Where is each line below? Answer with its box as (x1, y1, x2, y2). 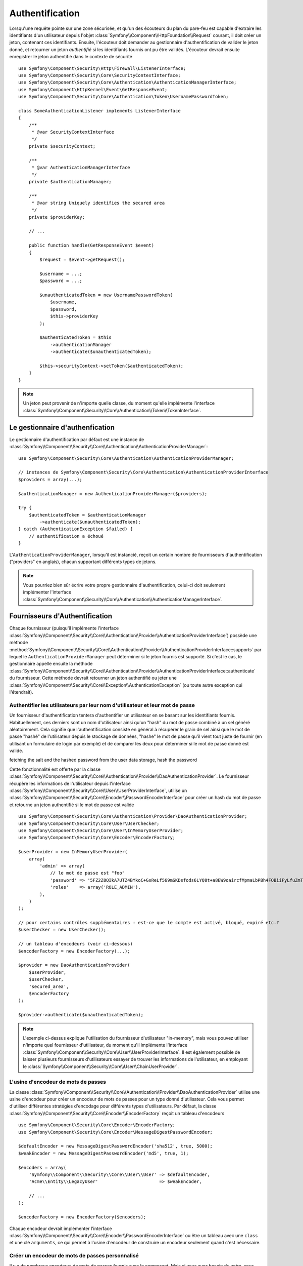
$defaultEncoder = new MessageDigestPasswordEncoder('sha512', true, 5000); (18, 1143, 213, 1149)
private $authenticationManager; (28, 179, 112, 184)
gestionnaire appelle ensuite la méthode (9, 661, 93, 667)
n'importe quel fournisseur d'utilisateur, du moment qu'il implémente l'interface (23, 1042, 188, 1048)
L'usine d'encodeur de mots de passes (9, 1079, 106, 1086)
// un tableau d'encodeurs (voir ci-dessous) (18, 941, 133, 947)
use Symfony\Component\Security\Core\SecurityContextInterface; (18, 72, 181, 78)
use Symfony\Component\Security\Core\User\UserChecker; (18, 820, 160, 826)
